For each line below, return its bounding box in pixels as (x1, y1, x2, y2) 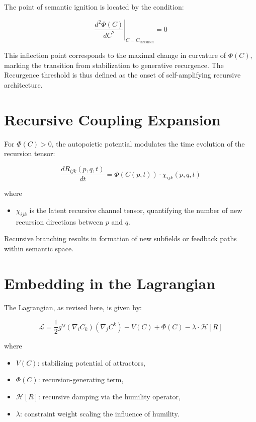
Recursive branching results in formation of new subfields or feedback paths (4, 233, 237, 244)
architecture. (4, 79, 43, 90)
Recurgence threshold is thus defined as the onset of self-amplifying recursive (4, 69, 241, 80)
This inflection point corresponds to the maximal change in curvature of (4, 50, 226, 60)
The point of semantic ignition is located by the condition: (4, 2, 184, 12)
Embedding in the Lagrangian (4, 272, 216, 293)
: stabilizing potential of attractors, (37, 357, 145, 368)
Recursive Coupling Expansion (4, 109, 221, 129)
